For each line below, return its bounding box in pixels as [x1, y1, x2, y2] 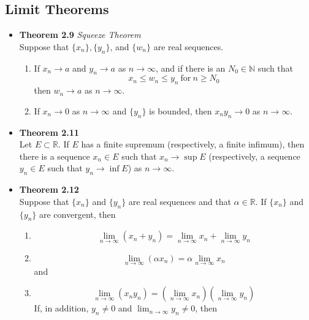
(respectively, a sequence [208, 149, 300, 162]
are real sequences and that [128, 195, 231, 207]
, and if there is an [156, 61, 226, 74]
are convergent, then [39, 207, 116, 220]
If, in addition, [34, 302, 89, 314]
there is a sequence [19, 149, 90, 162]
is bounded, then [149, 104, 212, 117]
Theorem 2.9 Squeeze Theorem [19, 28, 141, 41]
